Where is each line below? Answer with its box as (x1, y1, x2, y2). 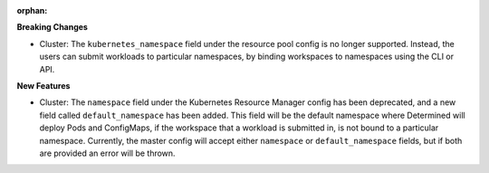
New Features (16, 80, 71, 91)
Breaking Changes (16, 22, 88, 33)
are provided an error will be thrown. (39, 148, 176, 159)
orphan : (16, 5, 48, 15)
